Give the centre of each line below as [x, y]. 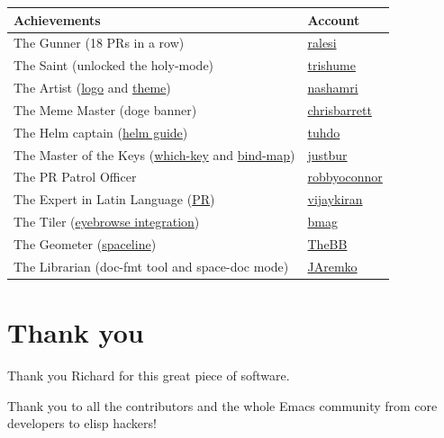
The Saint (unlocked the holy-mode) [114, 65]
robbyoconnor [345, 177]
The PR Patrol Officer [75, 177]
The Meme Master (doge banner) [105, 109]
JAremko [332, 266]
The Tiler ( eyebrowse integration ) [107, 222]
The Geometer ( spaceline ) [85, 243]
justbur [327, 154]
